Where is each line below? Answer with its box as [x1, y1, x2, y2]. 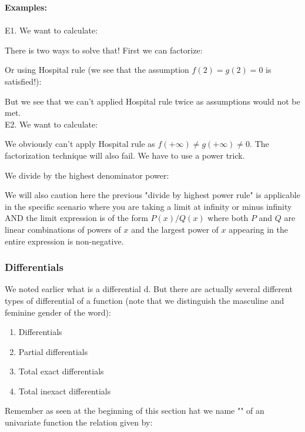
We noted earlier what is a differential [5, 283, 141, 295]
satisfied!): [5, 75, 42, 87]
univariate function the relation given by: [5, 416, 153, 428]
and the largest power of [131, 223, 219, 235]
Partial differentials [18, 345, 88, 357]
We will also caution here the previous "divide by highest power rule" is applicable [5, 189, 300, 201]
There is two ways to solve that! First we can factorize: [5, 43, 203, 56]
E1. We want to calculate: [5, 24, 98, 36]
